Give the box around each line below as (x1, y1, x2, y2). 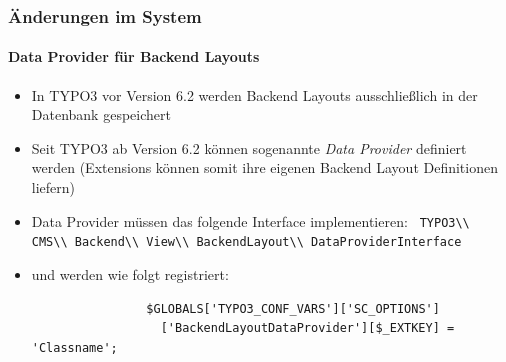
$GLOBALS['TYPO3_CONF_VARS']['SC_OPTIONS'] (146, 301, 440, 316)
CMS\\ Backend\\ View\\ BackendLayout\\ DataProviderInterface (31, 235, 462, 250)
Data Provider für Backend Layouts (8, 46, 260, 67)
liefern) (31, 177, 76, 198)
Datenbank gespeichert (31, 104, 171, 125)
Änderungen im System (8, 3, 202, 28)
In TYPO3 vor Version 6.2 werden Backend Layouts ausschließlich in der (31, 84, 478, 105)
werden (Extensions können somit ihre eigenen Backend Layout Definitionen (31, 157, 498, 178)
